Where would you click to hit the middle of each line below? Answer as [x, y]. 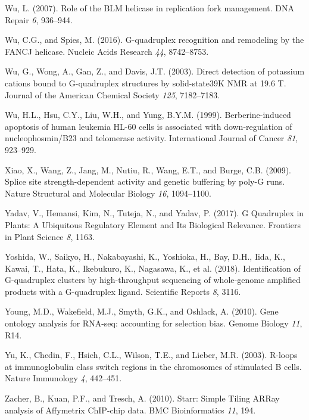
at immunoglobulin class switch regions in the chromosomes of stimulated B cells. [153, 366]
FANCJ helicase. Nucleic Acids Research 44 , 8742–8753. [107, 51]
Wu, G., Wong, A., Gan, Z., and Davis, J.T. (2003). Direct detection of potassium [155, 71]
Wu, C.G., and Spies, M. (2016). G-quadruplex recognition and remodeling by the [154, 40]
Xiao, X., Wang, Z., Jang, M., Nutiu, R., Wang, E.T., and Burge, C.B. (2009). [148, 169]
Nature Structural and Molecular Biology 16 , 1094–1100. [108, 193]
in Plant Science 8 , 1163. [50, 236]
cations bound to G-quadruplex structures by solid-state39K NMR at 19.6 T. [146, 83]
